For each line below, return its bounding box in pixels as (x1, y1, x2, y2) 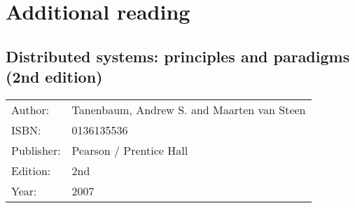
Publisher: (11, 141, 61, 158)
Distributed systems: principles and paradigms (6, 45, 350, 67)
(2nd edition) (6, 66, 103, 88)
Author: (11, 101, 50, 118)
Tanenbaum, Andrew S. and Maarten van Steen (71, 101, 306, 118)
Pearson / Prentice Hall (71, 141, 188, 158)
